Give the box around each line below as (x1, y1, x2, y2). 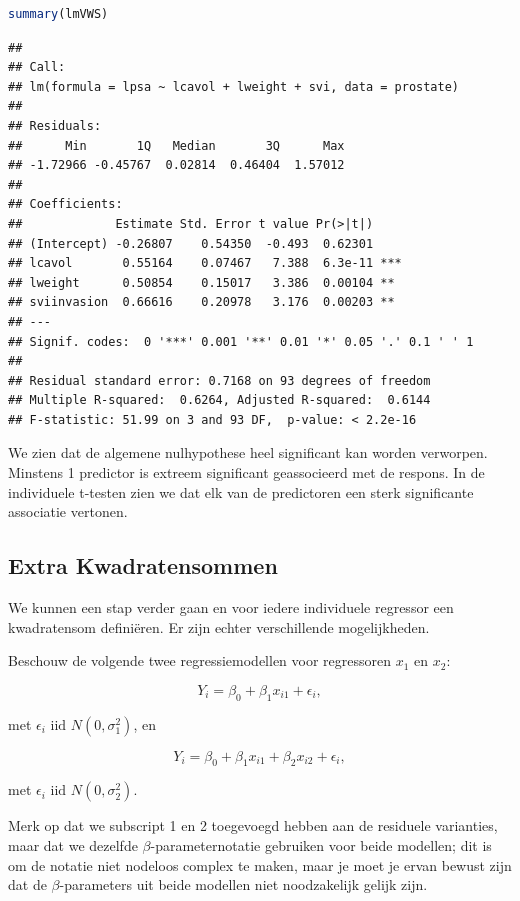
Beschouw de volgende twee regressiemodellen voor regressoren (8, 650, 392, 671)
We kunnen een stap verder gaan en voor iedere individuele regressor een (8, 597, 454, 618)
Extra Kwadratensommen (8, 550, 278, 581)
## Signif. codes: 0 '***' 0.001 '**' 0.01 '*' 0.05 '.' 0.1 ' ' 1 (8, 334, 474, 349)
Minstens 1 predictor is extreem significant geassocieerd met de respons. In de (8, 462, 485, 483)
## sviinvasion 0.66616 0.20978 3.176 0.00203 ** (8, 295, 395, 310)
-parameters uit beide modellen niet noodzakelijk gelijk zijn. (59, 874, 428, 895)
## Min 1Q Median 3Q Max (8, 138, 345, 153)
